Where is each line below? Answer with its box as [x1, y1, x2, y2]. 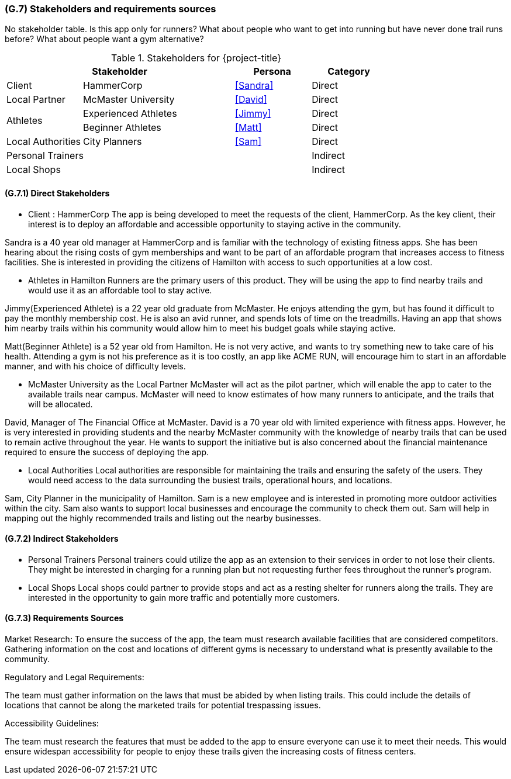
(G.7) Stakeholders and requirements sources [5, 3, 216, 15]
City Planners [83, 136, 142, 148]
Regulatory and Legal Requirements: [5, 672, 144, 683]
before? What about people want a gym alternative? [5, 34, 204, 44]
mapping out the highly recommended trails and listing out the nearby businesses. [5, 513, 322, 523]
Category [327, 65, 370, 78]
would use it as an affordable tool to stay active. [28, 285, 212, 295]
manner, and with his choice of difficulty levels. [5, 361, 186, 371]
